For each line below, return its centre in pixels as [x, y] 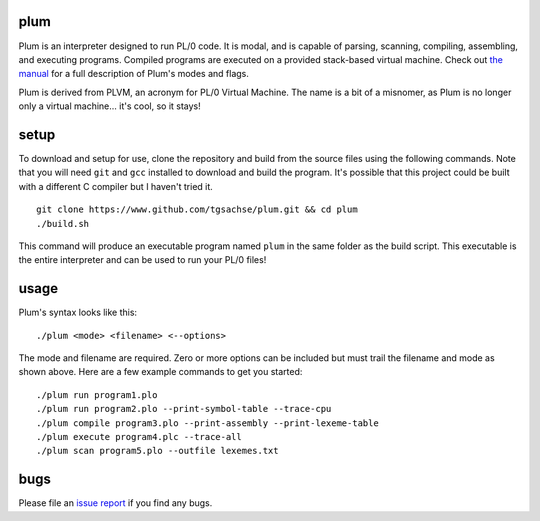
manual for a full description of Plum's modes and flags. [134, 74]
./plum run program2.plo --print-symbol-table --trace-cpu [184, 409]
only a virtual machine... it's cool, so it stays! [110, 106]
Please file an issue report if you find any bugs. [115, 503]
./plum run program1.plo [97, 394]
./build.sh [63, 223]
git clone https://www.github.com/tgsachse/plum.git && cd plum [197, 209]
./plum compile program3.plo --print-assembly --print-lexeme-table [207, 423]
